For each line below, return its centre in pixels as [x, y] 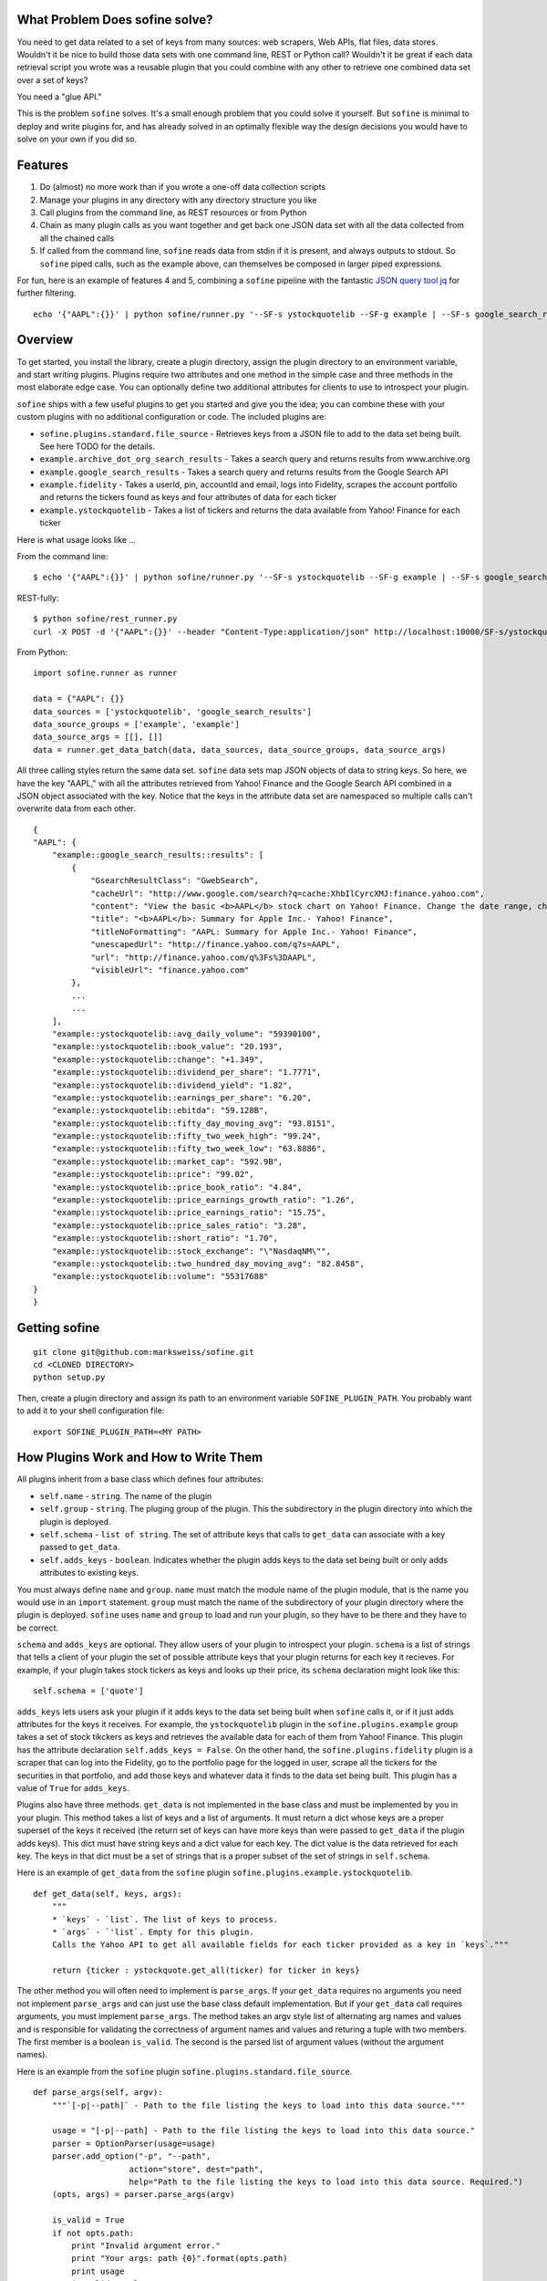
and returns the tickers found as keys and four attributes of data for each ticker [188, 497]
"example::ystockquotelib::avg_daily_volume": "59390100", [186, 1034]
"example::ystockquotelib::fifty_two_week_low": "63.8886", [189, 1149]
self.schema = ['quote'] [88, 1691]
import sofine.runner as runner [105, 673]
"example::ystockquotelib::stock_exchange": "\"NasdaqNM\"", [191, 1251]
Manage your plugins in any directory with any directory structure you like [178, 200]
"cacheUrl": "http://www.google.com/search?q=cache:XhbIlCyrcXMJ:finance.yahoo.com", [288, 893]
